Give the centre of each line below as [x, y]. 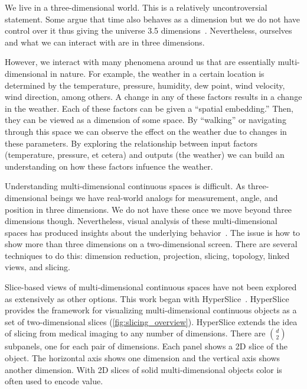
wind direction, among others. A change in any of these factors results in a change [153, 97]
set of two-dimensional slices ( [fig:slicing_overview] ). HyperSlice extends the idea [151, 321]
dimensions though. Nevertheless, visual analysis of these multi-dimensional [141, 221]
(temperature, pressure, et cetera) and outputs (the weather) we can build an [145, 155]
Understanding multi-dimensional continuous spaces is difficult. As [125, 186]
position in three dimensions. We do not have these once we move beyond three [148, 209]
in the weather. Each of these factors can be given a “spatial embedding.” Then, [149, 108]
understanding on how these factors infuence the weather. [109, 166]
